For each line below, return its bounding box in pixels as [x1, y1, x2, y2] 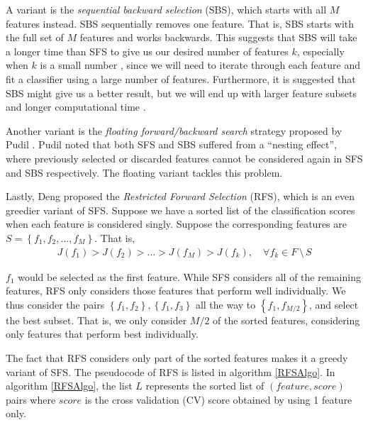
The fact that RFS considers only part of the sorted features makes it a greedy [6, 350, 348, 365]
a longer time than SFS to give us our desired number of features [6, 43, 289, 58]
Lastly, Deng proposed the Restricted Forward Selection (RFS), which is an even [6, 189, 355, 204]
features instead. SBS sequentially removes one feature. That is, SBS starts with [6, 16, 355, 31]
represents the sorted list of [145, 378, 264, 393]
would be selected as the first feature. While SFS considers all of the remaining [18, 269, 361, 284]
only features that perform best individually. [6, 326, 199, 341]
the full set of [6, 30, 64, 45]
